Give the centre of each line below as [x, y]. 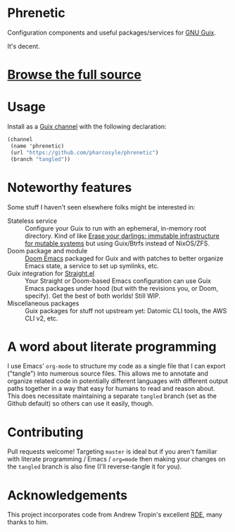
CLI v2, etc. [42, 318]
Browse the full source [75, 75]
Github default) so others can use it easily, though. [81, 404]
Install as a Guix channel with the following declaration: [87, 127]
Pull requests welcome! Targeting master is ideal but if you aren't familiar [112, 452]
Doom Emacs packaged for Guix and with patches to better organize [124, 258]
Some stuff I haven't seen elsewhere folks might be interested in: [101, 207]
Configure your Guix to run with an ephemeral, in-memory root [115, 228]
